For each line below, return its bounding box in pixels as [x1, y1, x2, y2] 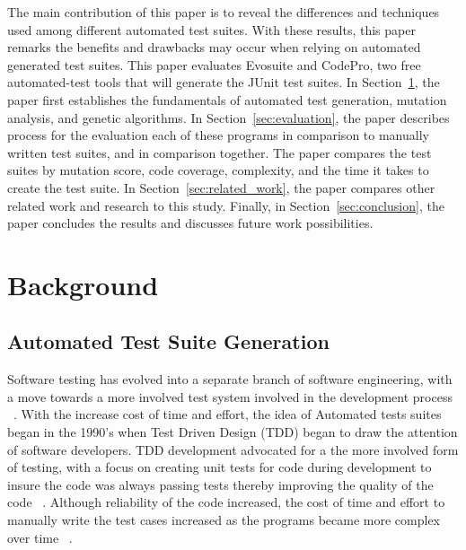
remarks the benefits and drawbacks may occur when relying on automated [7, 38, 421, 57]
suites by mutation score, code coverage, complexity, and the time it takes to [7, 161, 429, 179]
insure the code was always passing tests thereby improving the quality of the [7, 475, 434, 493]
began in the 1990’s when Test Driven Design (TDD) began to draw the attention [7, 423, 458, 441]
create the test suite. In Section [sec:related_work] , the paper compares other [7, 178, 435, 196]
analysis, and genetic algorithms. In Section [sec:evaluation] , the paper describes [7, 108, 450, 127]
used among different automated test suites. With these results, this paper [7, 20, 416, 39]
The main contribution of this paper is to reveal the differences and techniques [7, 3, 440, 21]
